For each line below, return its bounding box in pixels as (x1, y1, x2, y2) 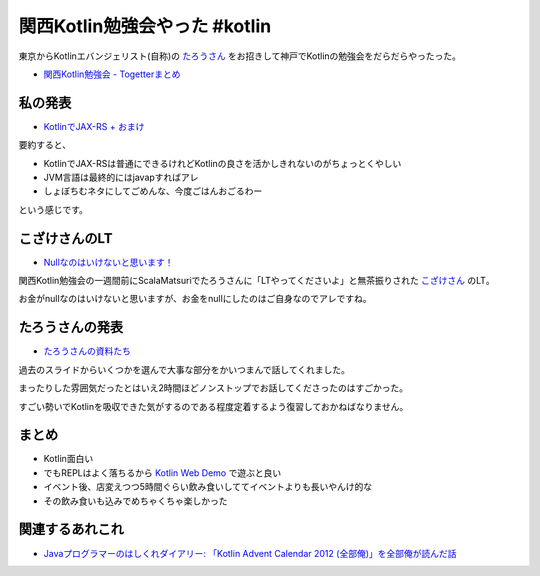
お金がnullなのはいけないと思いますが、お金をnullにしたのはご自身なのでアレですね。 (18, 293, 372, 305)
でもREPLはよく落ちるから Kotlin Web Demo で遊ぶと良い (43, 466, 282, 479)
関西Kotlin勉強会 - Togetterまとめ (43, 68, 181, 80)
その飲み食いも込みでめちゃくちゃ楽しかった (43, 495, 228, 507)
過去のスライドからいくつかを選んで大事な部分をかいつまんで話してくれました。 (18, 363, 350, 375)
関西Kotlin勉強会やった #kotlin (18, 15, 272, 37)
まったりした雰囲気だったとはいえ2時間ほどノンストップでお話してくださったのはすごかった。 (18, 382, 409, 394)
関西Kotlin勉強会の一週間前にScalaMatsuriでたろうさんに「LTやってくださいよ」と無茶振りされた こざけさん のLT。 (18, 275, 495, 287)
